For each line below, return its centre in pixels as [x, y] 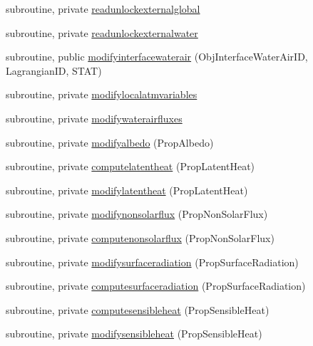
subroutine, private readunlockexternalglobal [103, 9]
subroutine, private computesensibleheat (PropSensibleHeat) [138, 309]
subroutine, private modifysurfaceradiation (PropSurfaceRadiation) [152, 262]
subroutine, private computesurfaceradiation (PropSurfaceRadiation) [156, 286]
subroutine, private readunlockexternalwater [102, 32]
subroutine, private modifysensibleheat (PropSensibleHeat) [134, 334]
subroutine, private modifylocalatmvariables [102, 94]
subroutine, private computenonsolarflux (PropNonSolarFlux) [140, 237]
